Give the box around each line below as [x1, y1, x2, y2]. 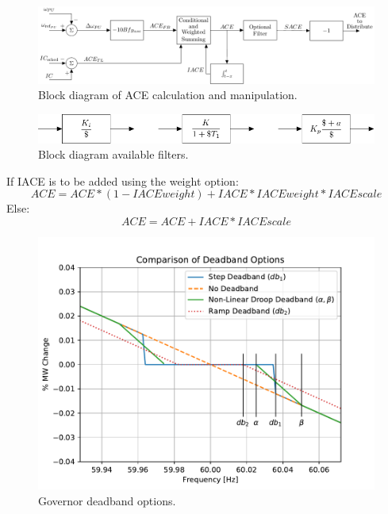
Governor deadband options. [38, 492, 176, 508]
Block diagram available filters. [38, 146, 189, 163]
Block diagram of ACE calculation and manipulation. [38, 86, 298, 103]
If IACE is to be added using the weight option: [6, 172, 239, 189]
